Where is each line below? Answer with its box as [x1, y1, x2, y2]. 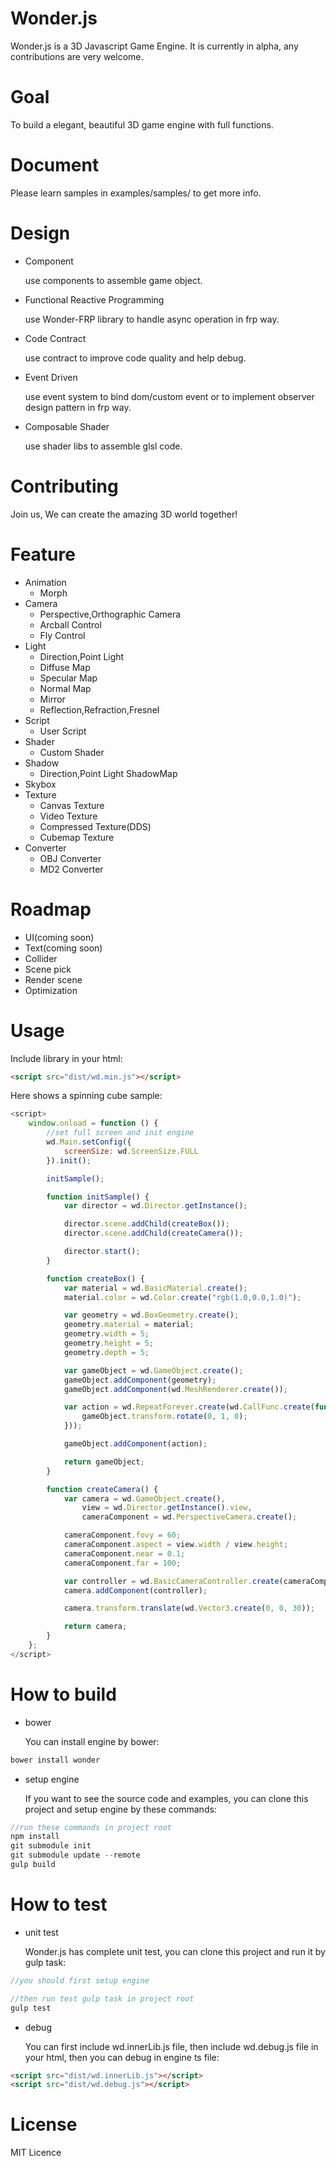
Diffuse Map [39, 661, 91, 673]
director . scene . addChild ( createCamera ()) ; [63, 1228, 244, 1239]
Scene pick [24, 963, 72, 975]
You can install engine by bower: [24, 1735, 160, 1747]
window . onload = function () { [28, 1118, 159, 1129]
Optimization [24, 984, 78, 996]
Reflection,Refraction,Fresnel [39, 703, 160, 716]
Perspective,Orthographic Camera [39, 608, 182, 620]
